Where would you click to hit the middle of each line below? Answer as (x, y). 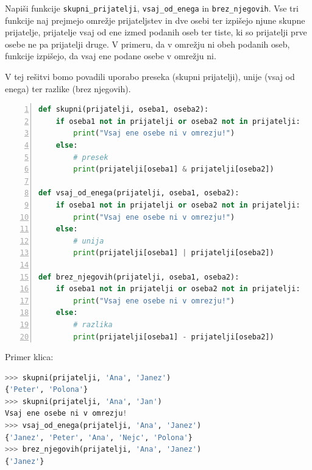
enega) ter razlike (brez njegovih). (68, 88)
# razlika (93, 324)
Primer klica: (29, 357)
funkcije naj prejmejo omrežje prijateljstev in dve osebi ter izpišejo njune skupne (155, 20)
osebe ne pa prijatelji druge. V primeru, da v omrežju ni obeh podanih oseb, (147, 44)
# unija (89, 241)
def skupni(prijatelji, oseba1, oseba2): (124, 110)
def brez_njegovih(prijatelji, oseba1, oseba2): (139, 277)
